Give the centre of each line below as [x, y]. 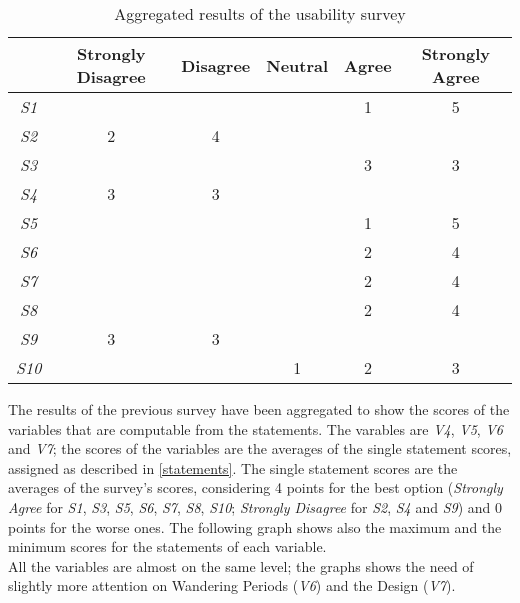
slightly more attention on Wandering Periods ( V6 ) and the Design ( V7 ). [232, 585]
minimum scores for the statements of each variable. [167, 546]
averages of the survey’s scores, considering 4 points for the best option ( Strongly [255, 487]
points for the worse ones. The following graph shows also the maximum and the [255, 526]
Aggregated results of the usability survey [260, 13]
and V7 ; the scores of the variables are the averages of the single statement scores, [260, 448]
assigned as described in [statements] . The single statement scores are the [233, 467]
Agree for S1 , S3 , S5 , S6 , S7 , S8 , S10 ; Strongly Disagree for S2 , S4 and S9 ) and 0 [255, 506]
